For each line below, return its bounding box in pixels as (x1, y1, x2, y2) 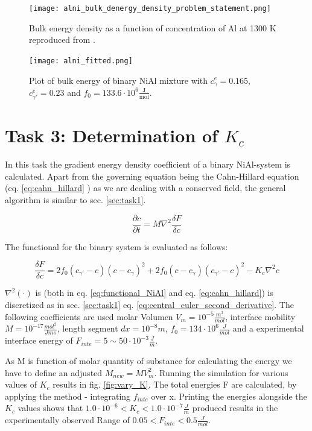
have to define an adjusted (5, 366, 103, 379)
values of (5, 378, 37, 391)
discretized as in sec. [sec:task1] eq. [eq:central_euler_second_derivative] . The (5, 298, 294, 310)
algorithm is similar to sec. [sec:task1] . (5, 193, 146, 206)
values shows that (18, 401, 83, 414)
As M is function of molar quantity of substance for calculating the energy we (5, 354, 292, 367)
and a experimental (232, 322, 304, 335)
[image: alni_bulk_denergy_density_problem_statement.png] (29, 4, 271, 13)
